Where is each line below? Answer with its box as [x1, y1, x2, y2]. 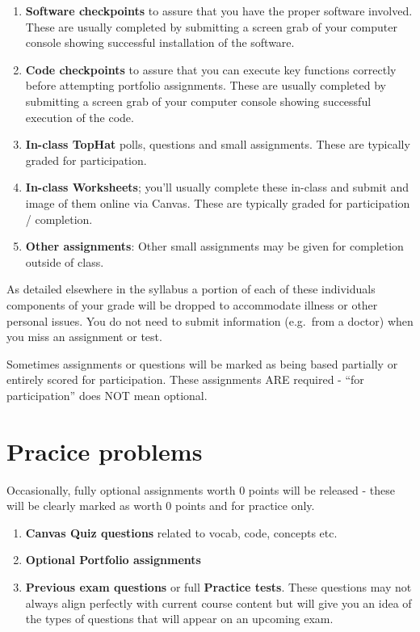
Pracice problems [6, 434, 203, 467]
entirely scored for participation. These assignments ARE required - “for [6, 371, 364, 388]
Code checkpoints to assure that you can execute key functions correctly [25, 61, 397, 78]
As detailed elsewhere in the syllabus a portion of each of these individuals [6, 280, 376, 297]
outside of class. [25, 253, 104, 270]
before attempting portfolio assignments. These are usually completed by [25, 77, 386, 94]
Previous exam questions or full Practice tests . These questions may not [25, 578, 412, 595]
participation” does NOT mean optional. [6, 386, 208, 403]
